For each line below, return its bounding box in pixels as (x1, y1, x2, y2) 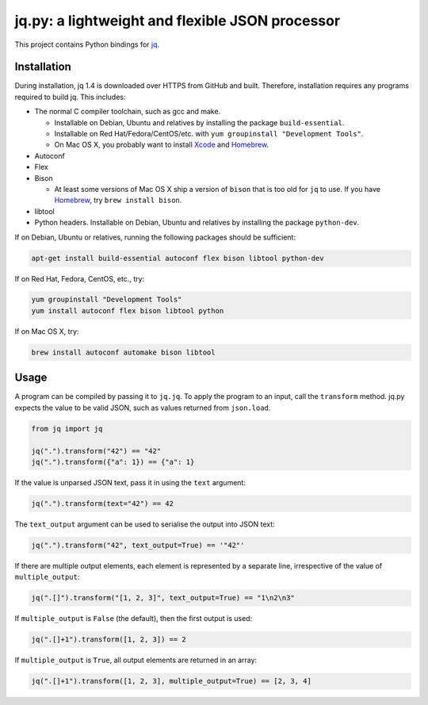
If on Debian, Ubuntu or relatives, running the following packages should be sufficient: (14, 232, 296, 242)
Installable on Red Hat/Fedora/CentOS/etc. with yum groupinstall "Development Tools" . (54, 129, 364, 139)
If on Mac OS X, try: (14, 326, 79, 336)
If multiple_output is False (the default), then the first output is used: (14, 614, 253, 623)
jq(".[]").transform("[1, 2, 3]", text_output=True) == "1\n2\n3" (31, 593, 295, 603)
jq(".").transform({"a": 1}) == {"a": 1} (31, 457, 195, 466)
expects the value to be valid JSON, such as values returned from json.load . (14, 403, 271, 412)
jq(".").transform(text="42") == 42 (31, 499, 174, 508)
